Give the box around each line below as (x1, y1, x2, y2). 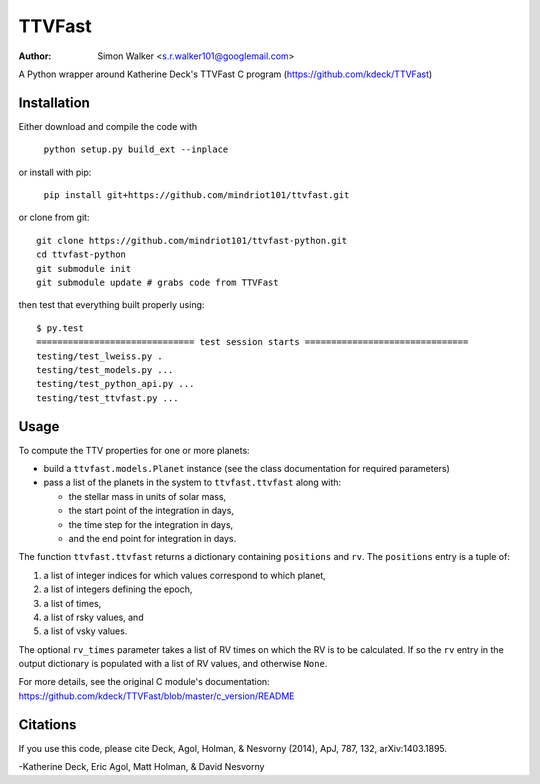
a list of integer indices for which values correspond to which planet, (43, 569, 327, 581)
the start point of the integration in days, (68, 505, 235, 517)
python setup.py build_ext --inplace (43, 144, 229, 155)
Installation (18, 94, 90, 111)
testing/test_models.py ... (36, 364, 174, 375)
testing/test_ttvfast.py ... (36, 392, 179, 404)
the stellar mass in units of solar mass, (68, 490, 227, 502)
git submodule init (36, 263, 132, 274)
